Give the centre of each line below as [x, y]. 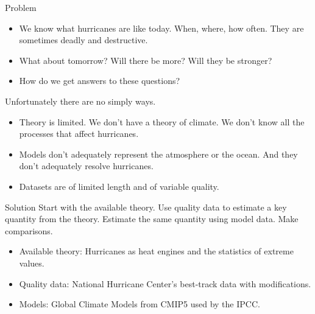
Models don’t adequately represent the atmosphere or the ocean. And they [158, 154]
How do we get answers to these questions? [100, 81]
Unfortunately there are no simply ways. [80, 101]
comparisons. [29, 230]
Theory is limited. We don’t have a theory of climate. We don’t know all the [162, 121]
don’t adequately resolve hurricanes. [86, 166]
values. [32, 263]
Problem [21, 7]
